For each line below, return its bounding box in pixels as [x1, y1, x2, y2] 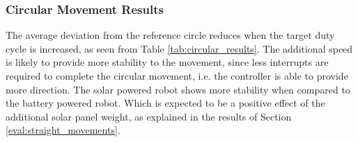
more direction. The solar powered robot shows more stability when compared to [6, 82, 350, 96]
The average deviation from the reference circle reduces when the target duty [6, 28, 335, 42]
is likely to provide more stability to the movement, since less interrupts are [6, 55, 329, 69]
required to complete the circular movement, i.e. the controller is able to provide [6, 69, 348, 82]
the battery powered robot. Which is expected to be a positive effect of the [6, 96, 325, 110]
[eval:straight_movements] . [6, 123, 120, 137]
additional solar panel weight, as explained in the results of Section [6, 109, 292, 123]
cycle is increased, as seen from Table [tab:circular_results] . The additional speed [6, 41, 353, 55]
